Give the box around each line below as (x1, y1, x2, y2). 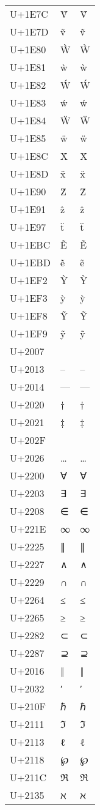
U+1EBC (10, 238, 51, 252)
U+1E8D (10, 167, 49, 181)
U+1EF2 (10, 273, 48, 287)
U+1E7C (10, 7, 48, 21)
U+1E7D (10, 24, 49, 39)
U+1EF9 (10, 326, 48, 340)
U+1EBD (10, 255, 51, 269)
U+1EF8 (10, 309, 48, 323)
